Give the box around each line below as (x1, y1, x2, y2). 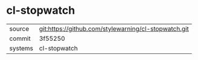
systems (9, 44, 33, 52)
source (9, 25, 29, 33)
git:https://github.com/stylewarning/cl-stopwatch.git (39, 25, 190, 33)
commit (9, 34, 31, 43)
